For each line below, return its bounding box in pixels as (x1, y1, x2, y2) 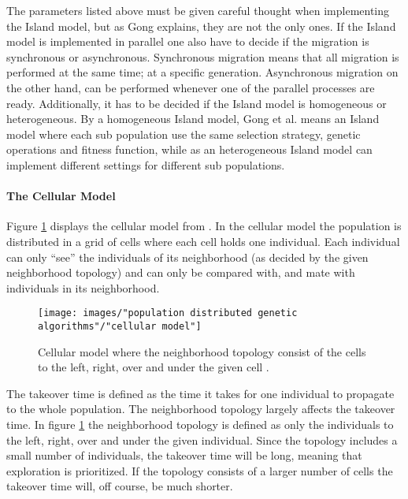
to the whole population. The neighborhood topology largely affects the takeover (6, 400, 395, 417)
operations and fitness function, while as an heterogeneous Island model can (6, 141, 373, 158)
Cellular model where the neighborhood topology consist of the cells (38, 343, 366, 359)
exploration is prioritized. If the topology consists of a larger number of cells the (6, 462, 393, 479)
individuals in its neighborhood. (6, 279, 160, 296)
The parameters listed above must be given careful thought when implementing (6, 2, 390, 18)
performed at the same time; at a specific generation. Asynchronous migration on (6, 64, 399, 80)
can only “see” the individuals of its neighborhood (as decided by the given (6, 248, 369, 265)
